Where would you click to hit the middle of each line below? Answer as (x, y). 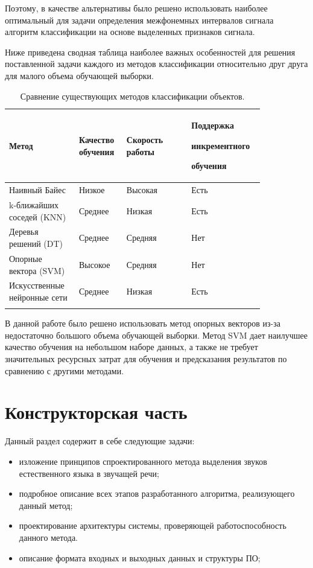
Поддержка (213, 125)
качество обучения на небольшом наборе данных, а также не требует (131, 347)
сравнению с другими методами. (65, 370)
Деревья (24, 231)
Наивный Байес (38, 190)
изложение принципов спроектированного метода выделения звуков (143, 461)
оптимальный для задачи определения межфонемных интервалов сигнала (139, 20)
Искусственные (37, 285)
